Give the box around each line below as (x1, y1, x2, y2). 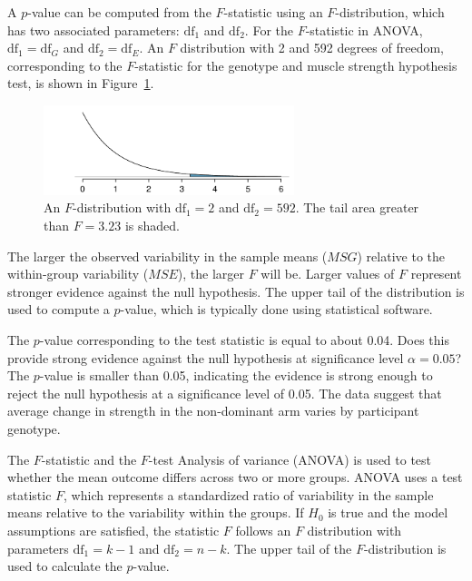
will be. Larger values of (261, 264, 395, 283)
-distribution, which (335, 3, 445, 21)
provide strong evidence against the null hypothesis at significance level (7, 348, 404, 367)
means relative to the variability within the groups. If (7, 503, 304, 522)
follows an (235, 520, 291, 539)
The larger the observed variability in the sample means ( (7, 246, 328, 265)
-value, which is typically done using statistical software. (120, 300, 433, 319)
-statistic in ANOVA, (305, 20, 423, 39)
